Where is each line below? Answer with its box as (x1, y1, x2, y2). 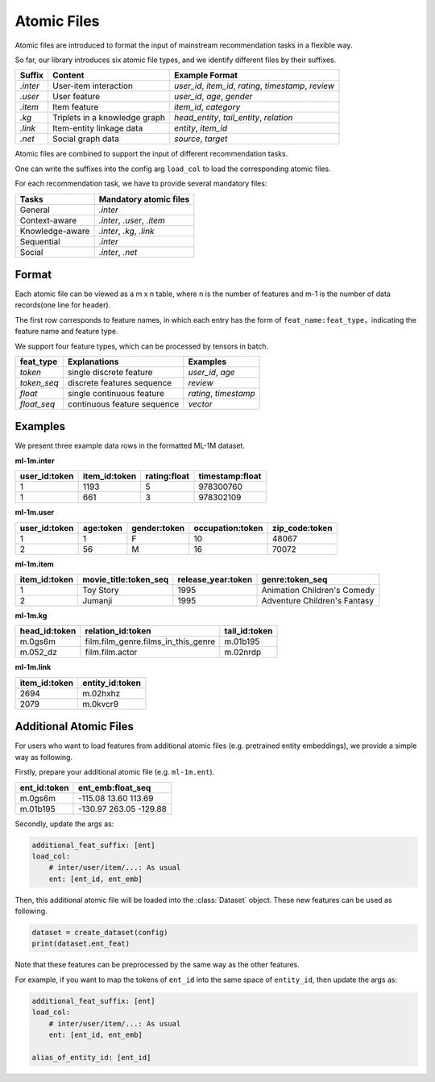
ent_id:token (19, 782, 69, 793)
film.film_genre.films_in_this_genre (85, 636, 216, 647)
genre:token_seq (261, 574, 328, 585)
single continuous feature (67, 387, 164, 399)
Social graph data (52, 133, 120, 144)
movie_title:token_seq (81, 574, 169, 585)
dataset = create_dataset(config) (31, 928, 168, 938)
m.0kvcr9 (81, 698, 118, 709)
